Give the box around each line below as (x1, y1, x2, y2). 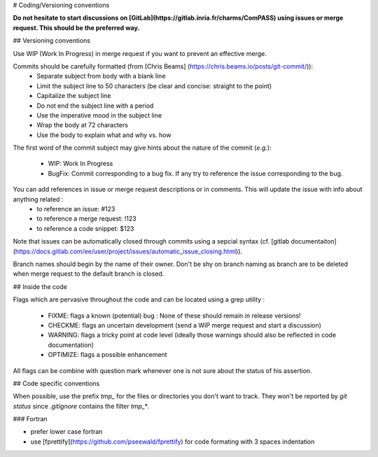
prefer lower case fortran (30, 428, 103, 436)
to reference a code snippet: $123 (36, 224, 134, 232)
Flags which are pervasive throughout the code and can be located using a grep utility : (13, 295, 265, 304)
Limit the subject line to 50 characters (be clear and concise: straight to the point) (36, 81, 272, 90)
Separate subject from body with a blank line (36, 72, 166, 80)
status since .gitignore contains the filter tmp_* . (13, 402, 150, 410)
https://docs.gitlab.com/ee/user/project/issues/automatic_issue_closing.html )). (15, 247, 243, 255)
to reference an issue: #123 (36, 205, 115, 213)
